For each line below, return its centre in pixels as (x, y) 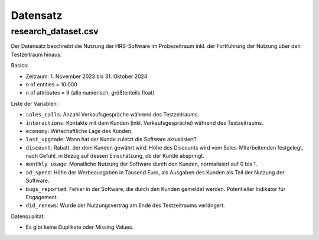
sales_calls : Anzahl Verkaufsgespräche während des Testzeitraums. (113, 115)
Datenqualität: (28, 216)
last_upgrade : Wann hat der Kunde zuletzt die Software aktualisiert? (111, 140)
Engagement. (42, 197)
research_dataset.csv (55, 31)
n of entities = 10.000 (52, 84)
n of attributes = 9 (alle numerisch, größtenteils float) (90, 93)
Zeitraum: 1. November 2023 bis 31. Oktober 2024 (87, 76)
